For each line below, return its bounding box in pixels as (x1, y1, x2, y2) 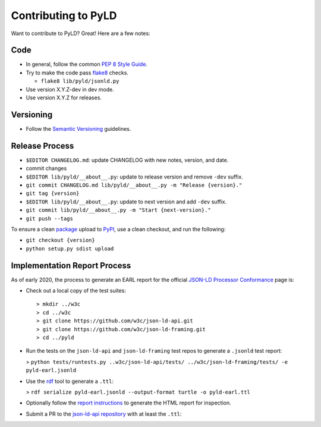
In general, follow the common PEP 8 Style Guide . (26, 61, 148, 68)
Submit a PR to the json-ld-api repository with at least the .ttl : (26, 410, 182, 417)
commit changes (26, 165, 67, 172)
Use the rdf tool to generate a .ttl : (26, 378, 114, 385)
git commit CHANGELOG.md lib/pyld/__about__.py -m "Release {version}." (26, 182, 243, 189)
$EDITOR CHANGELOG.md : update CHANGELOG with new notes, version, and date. (26, 156, 229, 164)
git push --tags (26, 215, 74, 222)
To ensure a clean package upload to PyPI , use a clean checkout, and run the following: (11, 225, 226, 233)
